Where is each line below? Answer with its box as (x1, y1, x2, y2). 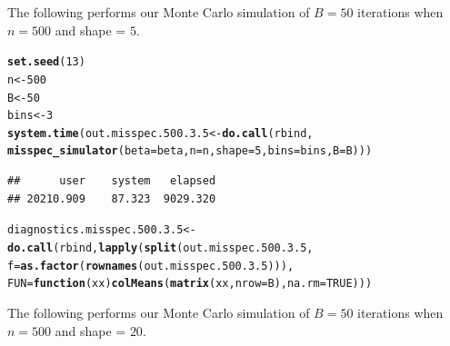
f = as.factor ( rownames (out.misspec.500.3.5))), (7, 259, 295, 272)
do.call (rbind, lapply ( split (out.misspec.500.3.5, (7, 241, 314, 254)
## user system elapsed (7, 174, 216, 188)
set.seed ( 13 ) (7, 55, 85, 69)
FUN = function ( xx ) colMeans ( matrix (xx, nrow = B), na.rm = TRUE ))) (7, 277, 373, 291)
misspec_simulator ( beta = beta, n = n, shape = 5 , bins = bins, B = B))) (7, 144, 373, 158)
